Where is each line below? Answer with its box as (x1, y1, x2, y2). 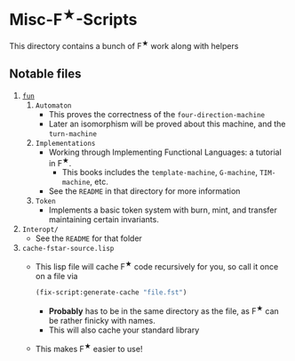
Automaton (35, 100, 73, 110)
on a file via (35, 271, 78, 282)
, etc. (90, 176, 108, 188)
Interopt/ (21, 225, 60, 235)
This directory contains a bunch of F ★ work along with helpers (9, 39, 239, 51)
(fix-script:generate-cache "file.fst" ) (35, 288, 187, 297)
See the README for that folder (35, 233, 142, 244)
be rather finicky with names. (48, 315, 155, 325)
